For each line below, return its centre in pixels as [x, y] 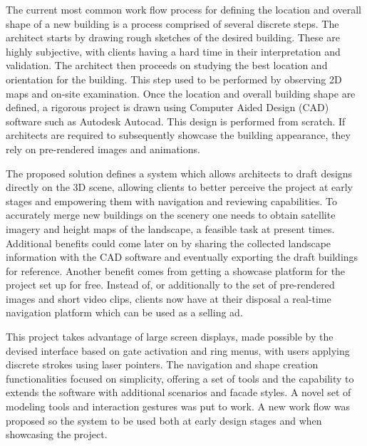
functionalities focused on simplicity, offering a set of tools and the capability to [180, 378]
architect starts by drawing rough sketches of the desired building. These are [173, 37]
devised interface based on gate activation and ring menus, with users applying [178, 350]
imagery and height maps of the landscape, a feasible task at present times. [170, 228]
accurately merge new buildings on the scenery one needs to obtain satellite [171, 215]
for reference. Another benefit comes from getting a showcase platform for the [176, 270]
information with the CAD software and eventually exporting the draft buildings [182, 257]
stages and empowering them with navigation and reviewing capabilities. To [172, 201]
